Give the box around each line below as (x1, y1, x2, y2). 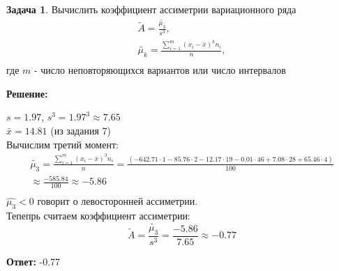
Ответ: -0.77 (6, 254, 61, 268)
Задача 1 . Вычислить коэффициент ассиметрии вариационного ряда (6, 2, 296, 16)
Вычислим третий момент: (6, 137, 119, 151)
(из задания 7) (50, 123, 111, 137)
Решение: (6, 86, 48, 100)
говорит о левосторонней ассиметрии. (37, 194, 198, 208)
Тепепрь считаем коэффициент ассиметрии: (6, 208, 190, 222)
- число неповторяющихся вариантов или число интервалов (34, 63, 286, 77)
